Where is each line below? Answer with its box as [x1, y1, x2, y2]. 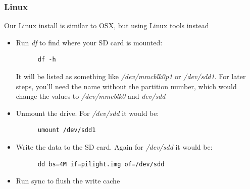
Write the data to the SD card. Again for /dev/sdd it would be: [16, 141, 213, 152]
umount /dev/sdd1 [37, 127, 96, 134]
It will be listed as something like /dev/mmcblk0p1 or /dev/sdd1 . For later [16, 71, 246, 81]
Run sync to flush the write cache [16, 175, 120, 186]
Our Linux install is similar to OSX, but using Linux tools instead [4, 20, 209, 31]
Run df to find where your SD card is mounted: [16, 37, 163, 47]
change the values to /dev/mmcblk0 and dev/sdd [16, 91, 166, 101]
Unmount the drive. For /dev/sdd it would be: [16, 107, 159, 118]
